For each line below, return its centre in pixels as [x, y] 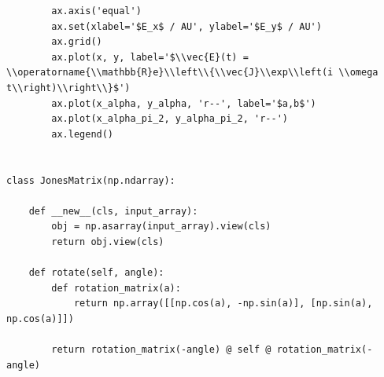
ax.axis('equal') [96, 11]
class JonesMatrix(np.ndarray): [91, 180]
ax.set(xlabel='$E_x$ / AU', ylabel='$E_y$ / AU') [186, 26]
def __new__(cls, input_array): [113, 211]
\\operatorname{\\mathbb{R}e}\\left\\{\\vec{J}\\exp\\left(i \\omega [192, 73]
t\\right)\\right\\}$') [68, 88]
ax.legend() [83, 134]
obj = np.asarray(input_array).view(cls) [161, 227]
